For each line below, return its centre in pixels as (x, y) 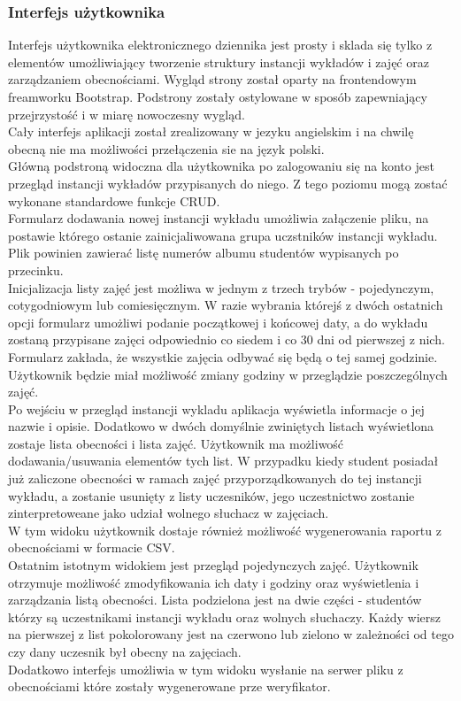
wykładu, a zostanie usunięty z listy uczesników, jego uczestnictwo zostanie (211, 495)
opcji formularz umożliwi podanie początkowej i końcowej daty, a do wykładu (218, 322)
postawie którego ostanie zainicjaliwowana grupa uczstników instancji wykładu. (223, 235)
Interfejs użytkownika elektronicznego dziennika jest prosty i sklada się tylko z (220, 45)
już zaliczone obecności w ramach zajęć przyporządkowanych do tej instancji (215, 478)
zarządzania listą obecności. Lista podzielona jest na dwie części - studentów (215, 600)
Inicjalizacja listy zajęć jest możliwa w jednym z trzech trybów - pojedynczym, (221, 287)
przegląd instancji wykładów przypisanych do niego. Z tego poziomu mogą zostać (228, 183)
